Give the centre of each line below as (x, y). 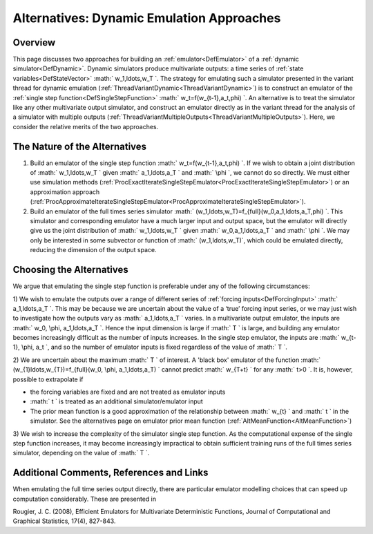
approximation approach (65, 192)
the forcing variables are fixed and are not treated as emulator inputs (128, 392)
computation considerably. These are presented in (85, 499)
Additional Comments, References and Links (111, 473)
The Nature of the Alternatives (80, 146)
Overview (34, 42)
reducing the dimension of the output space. (93, 250)
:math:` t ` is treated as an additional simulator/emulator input (116, 401)
